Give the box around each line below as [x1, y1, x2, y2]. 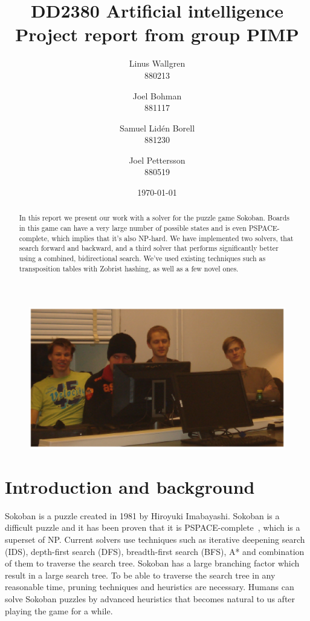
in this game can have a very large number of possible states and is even [19, 223, 247, 233]
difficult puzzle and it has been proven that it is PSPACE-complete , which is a [5, 521, 300, 534]
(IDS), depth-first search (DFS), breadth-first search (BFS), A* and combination [5, 545, 305, 557]
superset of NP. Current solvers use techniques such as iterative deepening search [5, 533, 305, 545]
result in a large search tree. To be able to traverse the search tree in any [5, 568, 276, 581]
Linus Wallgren [129, 57, 186, 70]
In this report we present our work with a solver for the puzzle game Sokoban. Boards [19, 213, 290, 223]
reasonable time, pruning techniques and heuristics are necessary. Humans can [5, 580, 294, 593]
